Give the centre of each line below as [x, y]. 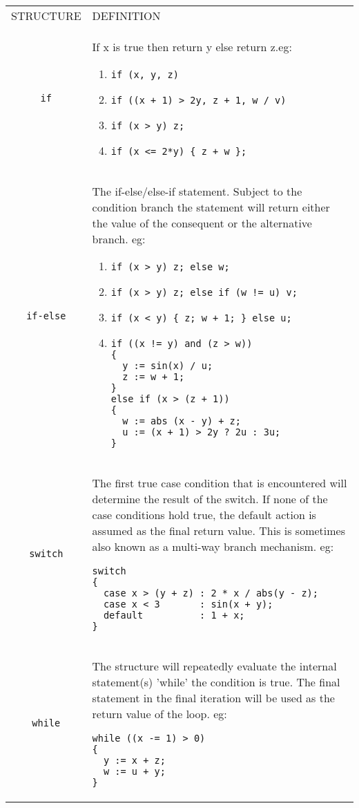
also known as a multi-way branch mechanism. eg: [213, 546]
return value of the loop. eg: [159, 714]
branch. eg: [119, 239]
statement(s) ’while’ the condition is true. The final [216, 682]
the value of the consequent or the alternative [202, 223]
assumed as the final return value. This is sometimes [219, 530]
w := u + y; [134, 771]
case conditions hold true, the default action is [204, 515]
